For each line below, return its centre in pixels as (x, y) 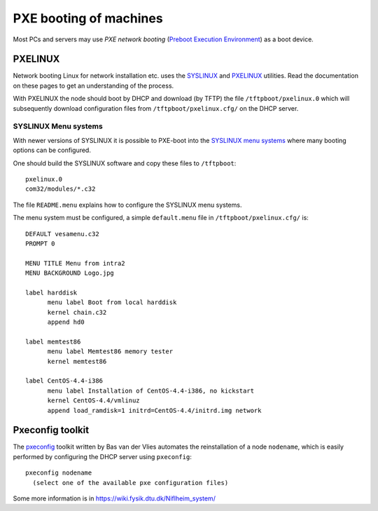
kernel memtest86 (77, 361)
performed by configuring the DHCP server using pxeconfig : (102, 456)
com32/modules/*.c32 (61, 189)
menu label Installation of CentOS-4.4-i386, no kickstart (151, 390)
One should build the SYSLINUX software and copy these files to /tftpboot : (125, 163)
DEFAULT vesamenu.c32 (62, 234)
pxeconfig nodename (59, 473)
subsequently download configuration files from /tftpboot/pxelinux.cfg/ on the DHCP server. (156, 108)
